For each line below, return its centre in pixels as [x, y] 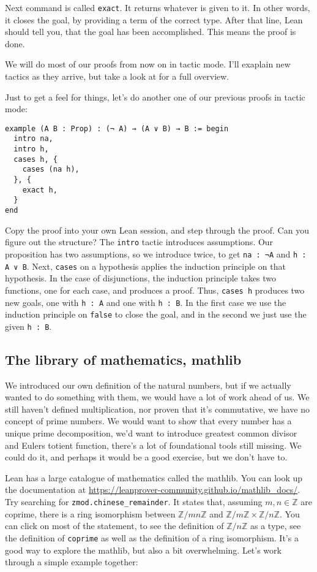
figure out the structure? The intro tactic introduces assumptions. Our [139, 242]
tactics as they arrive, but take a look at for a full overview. [117, 76]
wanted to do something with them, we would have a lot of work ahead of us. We [157, 397]
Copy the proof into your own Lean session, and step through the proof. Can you [157, 230]
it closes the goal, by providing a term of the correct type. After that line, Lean [154, 19]
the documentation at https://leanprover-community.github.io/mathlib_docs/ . [153, 490]
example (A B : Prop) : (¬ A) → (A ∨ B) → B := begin [117, 128]
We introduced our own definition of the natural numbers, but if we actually [148, 385]
